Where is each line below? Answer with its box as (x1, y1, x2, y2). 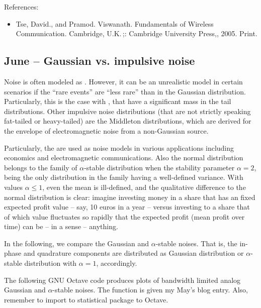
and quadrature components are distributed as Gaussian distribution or (23, 248, 244, 258)
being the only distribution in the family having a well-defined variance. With (4, 172, 243, 182)
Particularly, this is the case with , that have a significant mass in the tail (4, 96, 231, 107)
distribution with (24, 258, 77, 268)
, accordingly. (96, 258, 137, 268)
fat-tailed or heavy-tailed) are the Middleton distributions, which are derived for (4, 116, 251, 126)
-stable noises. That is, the (155, 238, 237, 248)
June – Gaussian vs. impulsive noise (4, 53, 195, 68)
